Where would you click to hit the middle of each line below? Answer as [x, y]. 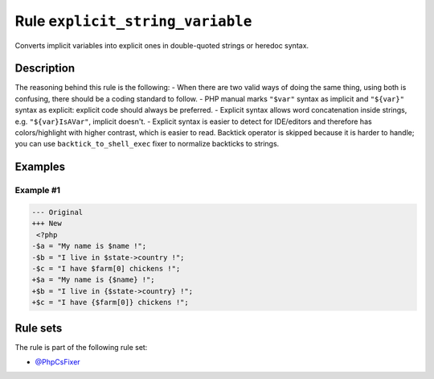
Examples [40, 167]
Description [45, 68]
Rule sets [39, 328]
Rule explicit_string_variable [133, 21]
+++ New [47, 224]
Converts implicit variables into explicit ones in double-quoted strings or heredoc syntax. [162, 45]
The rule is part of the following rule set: [81, 347]
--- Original [57, 212]
